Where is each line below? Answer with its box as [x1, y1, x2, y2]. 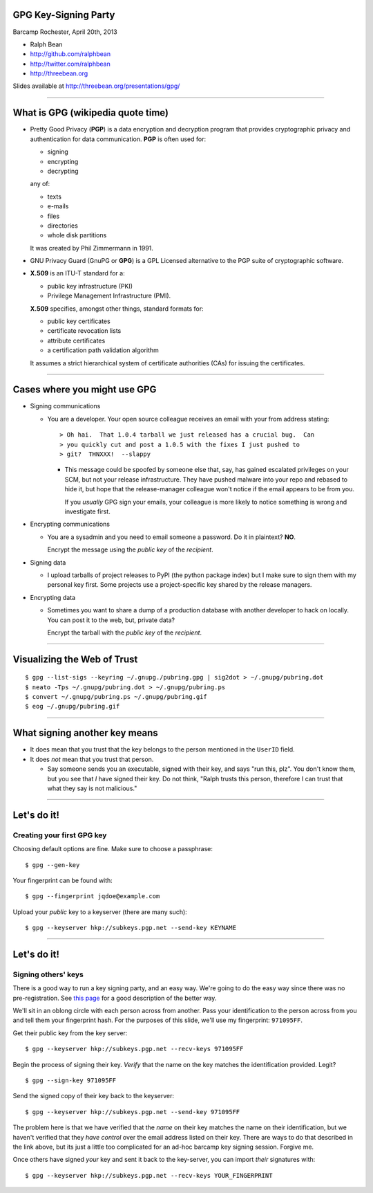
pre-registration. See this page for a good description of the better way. [12, 994, 217, 1002]
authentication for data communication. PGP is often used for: [30, 135, 207, 143]
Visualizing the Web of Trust [12, 653, 138, 665]
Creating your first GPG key [12, 830, 107, 840]
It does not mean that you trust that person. [30, 755, 154, 763]
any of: [30, 180, 50, 188]
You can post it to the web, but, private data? [47, 616, 175, 624]
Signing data [30, 558, 66, 567]
